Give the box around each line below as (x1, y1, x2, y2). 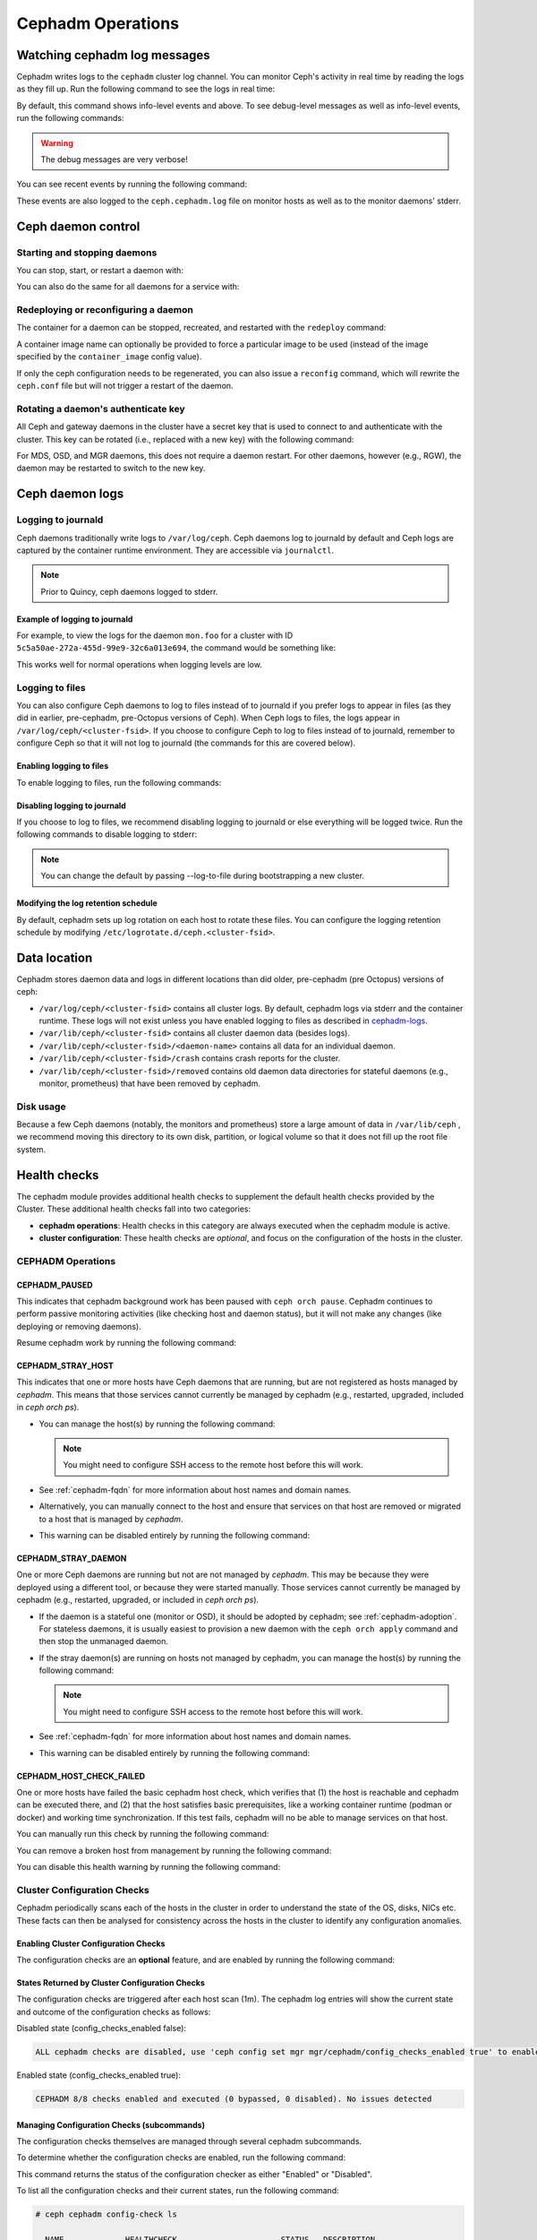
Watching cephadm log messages (16, 47, 210, 63)
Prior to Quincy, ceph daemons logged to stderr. (40, 586, 218, 597)
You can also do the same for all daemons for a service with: (16, 281, 240, 292)
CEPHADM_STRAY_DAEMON (16, 1553, 127, 1564)
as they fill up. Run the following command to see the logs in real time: (16, 83, 276, 94)
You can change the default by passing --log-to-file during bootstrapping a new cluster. (40, 870, 365, 882)
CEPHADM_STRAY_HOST (16, 1360, 114, 1371)
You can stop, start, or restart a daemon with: (16, 264, 183, 275)
